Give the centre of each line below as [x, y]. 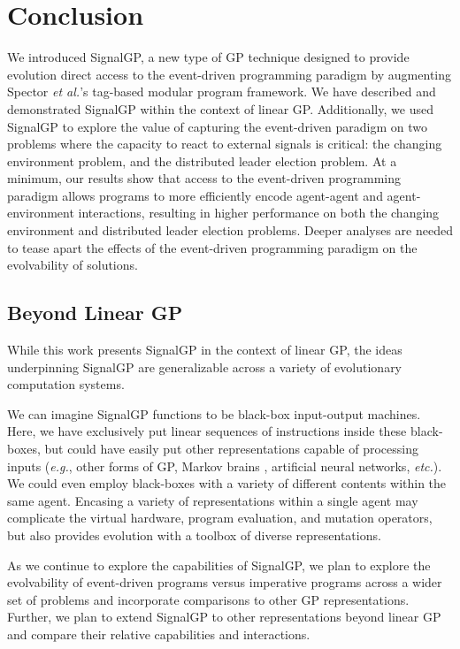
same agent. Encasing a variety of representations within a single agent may [213, 500]
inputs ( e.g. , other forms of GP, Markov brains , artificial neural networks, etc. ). [225, 466]
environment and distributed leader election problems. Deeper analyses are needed [230, 230]
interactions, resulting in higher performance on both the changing [259, 213]
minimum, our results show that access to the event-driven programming [204, 178]
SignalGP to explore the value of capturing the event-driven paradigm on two [217, 126]
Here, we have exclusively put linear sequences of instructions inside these [207, 431]
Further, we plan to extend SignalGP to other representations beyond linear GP [224, 617]
